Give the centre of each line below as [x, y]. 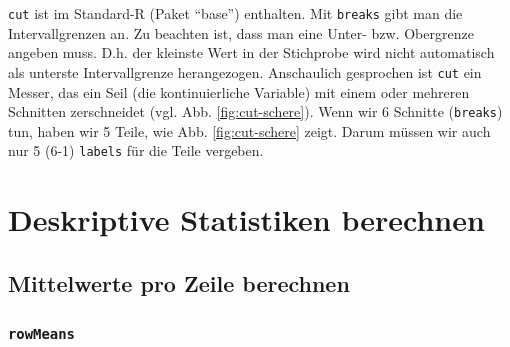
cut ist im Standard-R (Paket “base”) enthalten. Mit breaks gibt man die [235, 13]
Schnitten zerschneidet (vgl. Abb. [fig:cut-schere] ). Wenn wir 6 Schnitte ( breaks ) [255, 111]
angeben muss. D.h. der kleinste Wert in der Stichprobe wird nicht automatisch [251, 52]
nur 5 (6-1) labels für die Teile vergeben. [136, 150]
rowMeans [41, 334]
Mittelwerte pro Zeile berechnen [179, 282]
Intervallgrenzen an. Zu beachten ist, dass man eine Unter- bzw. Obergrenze [241, 32]
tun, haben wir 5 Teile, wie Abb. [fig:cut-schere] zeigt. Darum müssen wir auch [249, 130]
